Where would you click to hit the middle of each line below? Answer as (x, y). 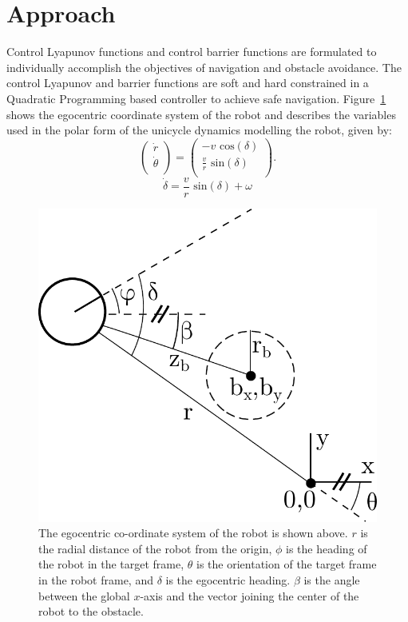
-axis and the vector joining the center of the (250, 595)
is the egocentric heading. (228, 580)
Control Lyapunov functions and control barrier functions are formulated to (192, 52)
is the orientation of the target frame (287, 564)
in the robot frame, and (96, 580)
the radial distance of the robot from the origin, (155, 548)
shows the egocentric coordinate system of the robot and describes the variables (201, 114)
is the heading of (327, 548)
